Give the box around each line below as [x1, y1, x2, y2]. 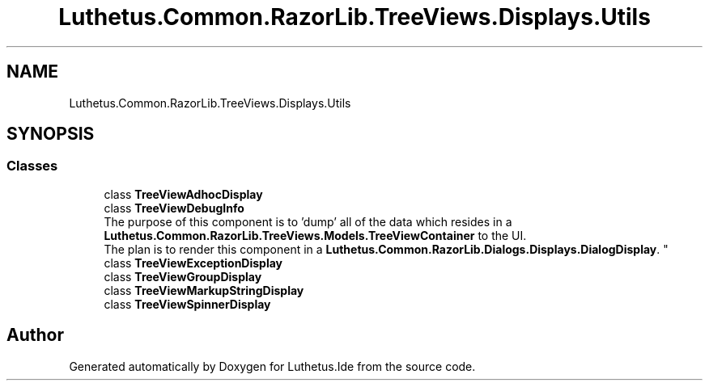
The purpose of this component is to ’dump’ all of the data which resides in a [104, 214, 512, 229]
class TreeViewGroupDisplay [104, 269, 262, 284]
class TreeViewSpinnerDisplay [104, 297, 271, 311]
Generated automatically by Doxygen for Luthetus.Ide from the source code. [69, 359, 476, 373]
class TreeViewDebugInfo [104, 200, 244, 215]
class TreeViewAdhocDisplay [104, 187, 263, 201]
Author [6, 325, 64, 346]
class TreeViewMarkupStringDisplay [104, 283, 304, 297]
